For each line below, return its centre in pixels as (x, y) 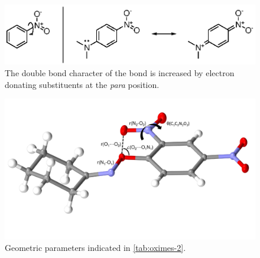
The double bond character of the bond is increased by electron (120, 73)
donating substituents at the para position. (82, 84)
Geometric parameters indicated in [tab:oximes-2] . (95, 248)
